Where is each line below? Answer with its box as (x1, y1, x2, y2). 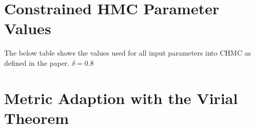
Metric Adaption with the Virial (4, 87, 238, 108)
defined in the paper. (4, 57, 70, 68)
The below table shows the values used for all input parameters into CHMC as (4, 47, 251, 58)
